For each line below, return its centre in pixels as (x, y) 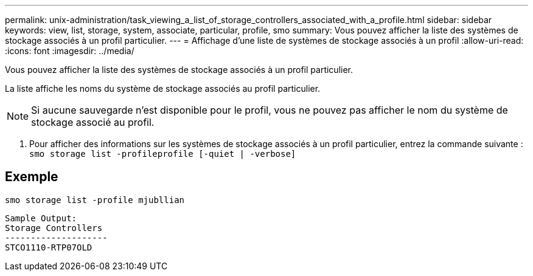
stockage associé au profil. (93, 122)
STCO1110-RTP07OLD (49, 247)
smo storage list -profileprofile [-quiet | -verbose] (163, 154)
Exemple (32, 177)
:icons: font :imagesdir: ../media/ (70, 51)
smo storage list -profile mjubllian (95, 200)
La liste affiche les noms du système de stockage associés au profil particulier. (163, 88)
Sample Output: (41, 218)
